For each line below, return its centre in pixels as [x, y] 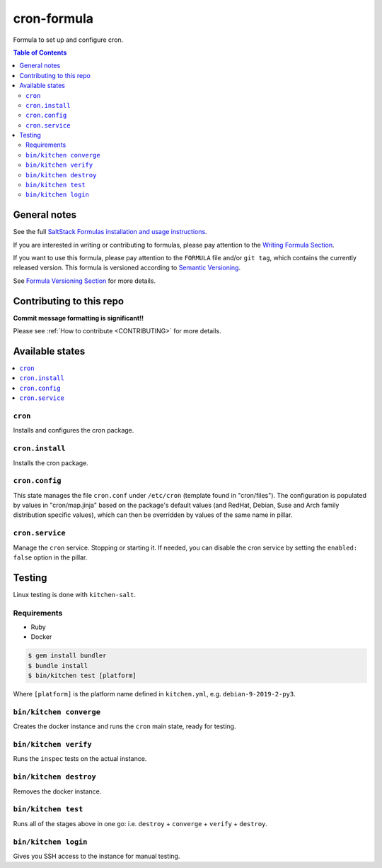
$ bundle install [58, 666]
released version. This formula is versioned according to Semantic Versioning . [127, 268]
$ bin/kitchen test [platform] [82, 676]
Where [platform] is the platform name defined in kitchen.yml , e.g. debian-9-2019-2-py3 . [155, 694]
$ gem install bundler [67, 656]
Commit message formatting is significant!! [79, 318]
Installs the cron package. [51, 463]
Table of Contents [40, 52]
